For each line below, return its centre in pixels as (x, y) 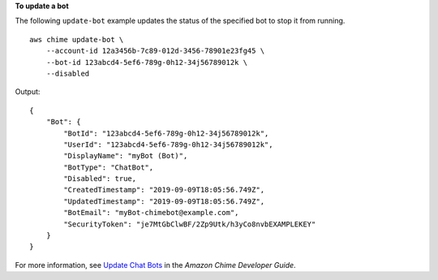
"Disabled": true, (100, 179)
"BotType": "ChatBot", (109, 167)
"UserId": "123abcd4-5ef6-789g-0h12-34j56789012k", (168, 144)
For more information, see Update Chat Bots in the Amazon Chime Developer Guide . (155, 265)
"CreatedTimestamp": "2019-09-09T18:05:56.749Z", (164, 190)
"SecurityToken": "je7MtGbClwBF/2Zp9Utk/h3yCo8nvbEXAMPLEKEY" (190, 224)
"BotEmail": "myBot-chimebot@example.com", (151, 213)
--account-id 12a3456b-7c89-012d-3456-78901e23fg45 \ (155, 51)
